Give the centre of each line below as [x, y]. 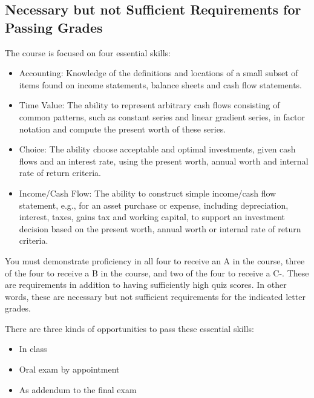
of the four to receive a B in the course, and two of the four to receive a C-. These [157, 272]
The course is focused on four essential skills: [88, 52]
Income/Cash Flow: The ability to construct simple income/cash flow [148, 193]
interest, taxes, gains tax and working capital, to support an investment [152, 217]
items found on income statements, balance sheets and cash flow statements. [161, 84]
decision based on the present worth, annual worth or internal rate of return [160, 228]
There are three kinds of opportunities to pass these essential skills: [129, 328]
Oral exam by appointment [69, 369]
